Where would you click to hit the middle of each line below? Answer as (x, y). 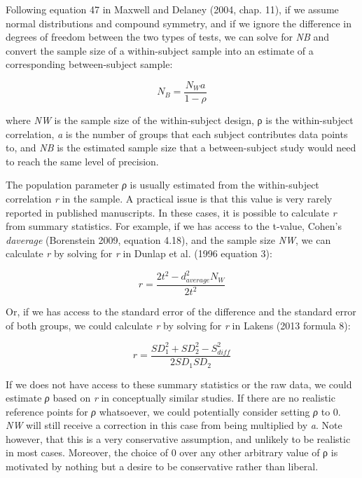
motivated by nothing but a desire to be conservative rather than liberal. (162, 466)
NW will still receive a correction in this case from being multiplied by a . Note (174, 425)
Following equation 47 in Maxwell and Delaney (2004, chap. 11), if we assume (172, 9)
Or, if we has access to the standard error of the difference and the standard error (181, 312)
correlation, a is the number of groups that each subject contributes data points (177, 134)
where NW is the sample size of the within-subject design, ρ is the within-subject (180, 120)
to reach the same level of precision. (82, 161)
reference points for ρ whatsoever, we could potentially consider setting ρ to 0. (173, 411)
